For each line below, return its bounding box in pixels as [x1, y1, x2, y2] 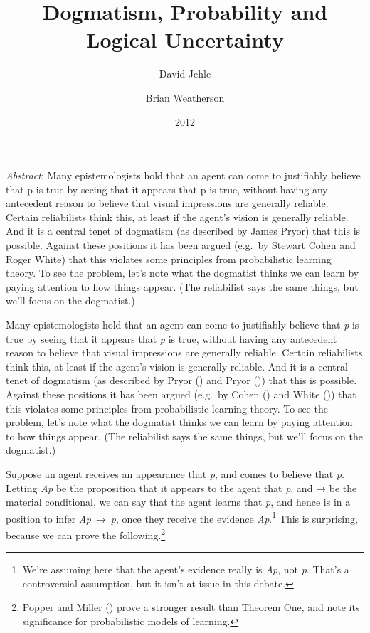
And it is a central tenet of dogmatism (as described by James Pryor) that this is [6, 223, 361, 238]
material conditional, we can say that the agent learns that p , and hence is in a [6, 494, 351, 509]
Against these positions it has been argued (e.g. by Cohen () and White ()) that [6, 387, 356, 401]
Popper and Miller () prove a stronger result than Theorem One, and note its [22, 600, 360, 615]
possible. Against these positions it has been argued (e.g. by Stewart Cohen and [6, 238, 356, 252]
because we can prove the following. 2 [6, 526, 166, 542]
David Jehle [159, 66, 211, 81]
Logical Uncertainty [86, 25, 284, 54]
